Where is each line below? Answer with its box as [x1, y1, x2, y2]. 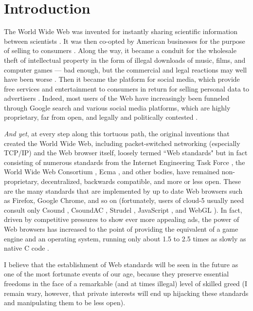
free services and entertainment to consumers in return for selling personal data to [4, 83, 249, 93]
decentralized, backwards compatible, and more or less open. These [41, 176, 241, 186]
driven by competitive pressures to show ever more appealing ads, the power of [4, 214, 239, 224]
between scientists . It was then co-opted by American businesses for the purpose [4, 36, 245, 46]
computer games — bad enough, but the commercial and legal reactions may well [4, 64, 247, 74]
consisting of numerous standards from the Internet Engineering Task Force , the [4, 157, 245, 167]
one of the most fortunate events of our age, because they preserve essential [4, 269, 229, 279]
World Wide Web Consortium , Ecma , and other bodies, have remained [4, 166, 220, 177]
